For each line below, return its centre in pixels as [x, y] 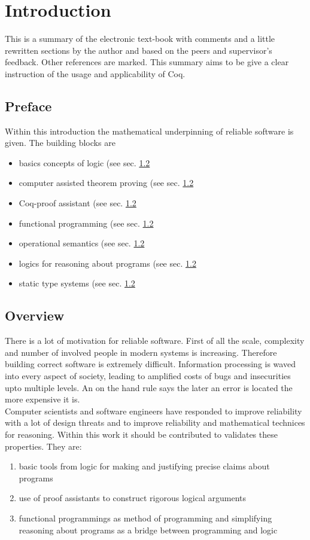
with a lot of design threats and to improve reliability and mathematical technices [155, 422]
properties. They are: [43, 446]
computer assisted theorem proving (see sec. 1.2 [106, 183]
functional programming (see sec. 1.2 [86, 223]
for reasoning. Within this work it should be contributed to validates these [141, 434]
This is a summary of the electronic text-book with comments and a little [140, 39]
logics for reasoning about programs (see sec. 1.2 [107, 263]
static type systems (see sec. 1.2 [77, 283]
